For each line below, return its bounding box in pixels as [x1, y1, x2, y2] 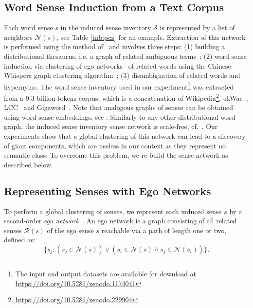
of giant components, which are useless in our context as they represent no [4, 140, 226, 150]
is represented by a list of [160, 22, 235, 33]
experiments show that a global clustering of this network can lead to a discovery [4, 131, 246, 141]
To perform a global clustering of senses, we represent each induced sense [4, 206, 222, 216]
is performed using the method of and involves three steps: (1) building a [4, 41, 225, 52]
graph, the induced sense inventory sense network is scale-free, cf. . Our [4, 121, 218, 131]
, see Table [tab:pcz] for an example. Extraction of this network [56, 32, 246, 42]
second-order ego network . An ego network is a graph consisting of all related [4, 216, 237, 226]
